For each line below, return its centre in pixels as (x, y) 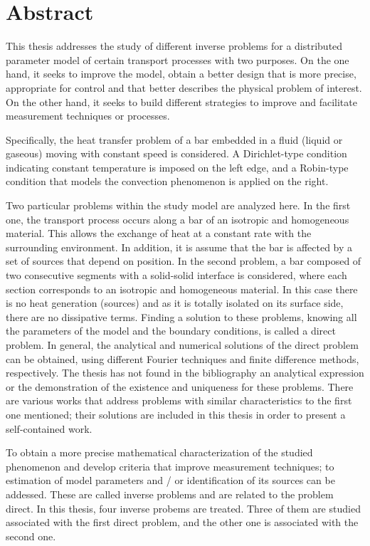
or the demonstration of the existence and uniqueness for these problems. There (180, 386)
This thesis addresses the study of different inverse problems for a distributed (174, 46)
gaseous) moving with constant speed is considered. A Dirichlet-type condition (176, 153)
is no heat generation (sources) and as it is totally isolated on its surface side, (175, 303)
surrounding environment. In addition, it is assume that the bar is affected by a (179, 247)
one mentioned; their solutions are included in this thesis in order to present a (176, 414)
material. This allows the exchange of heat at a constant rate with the (159, 233)
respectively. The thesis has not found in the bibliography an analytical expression (185, 373)
